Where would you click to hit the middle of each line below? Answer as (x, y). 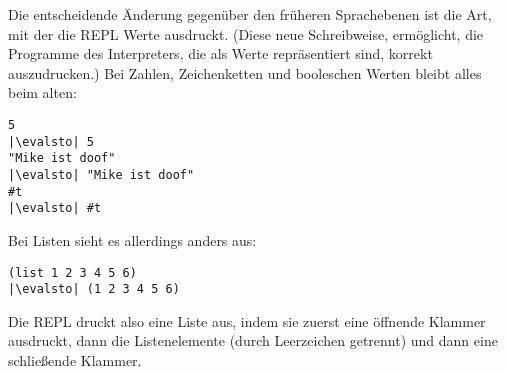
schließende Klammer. (75, 360)
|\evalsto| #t (55, 208)
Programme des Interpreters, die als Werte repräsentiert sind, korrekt (220, 53)
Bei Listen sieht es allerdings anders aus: (132, 239)
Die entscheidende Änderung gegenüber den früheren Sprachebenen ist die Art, (250, 14)
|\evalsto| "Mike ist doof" (101, 174)
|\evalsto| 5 (51, 141)
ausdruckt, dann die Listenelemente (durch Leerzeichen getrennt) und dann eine (253, 340)
